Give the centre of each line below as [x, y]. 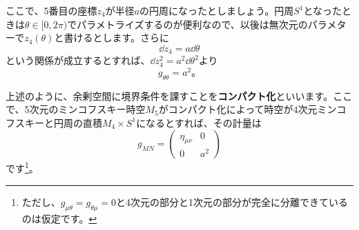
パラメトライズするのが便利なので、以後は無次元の [192, 24]
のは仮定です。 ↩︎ [59, 218]
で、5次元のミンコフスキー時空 [76, 109]
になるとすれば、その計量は [199, 122]
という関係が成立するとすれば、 [78, 60]
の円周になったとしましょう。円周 [217, 10]
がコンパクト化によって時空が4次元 [238, 109]
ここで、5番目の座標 [51, 10]
